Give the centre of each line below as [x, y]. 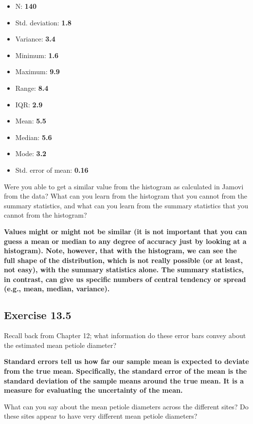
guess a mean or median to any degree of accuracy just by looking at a [125, 241]
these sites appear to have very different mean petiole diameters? [101, 416]
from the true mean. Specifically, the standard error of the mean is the [126, 371]
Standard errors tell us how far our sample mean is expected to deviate [126, 361]
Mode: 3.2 [31, 153]
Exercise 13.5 [38, 315]
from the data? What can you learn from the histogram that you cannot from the [126, 196]
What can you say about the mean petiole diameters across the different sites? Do [126, 406]
